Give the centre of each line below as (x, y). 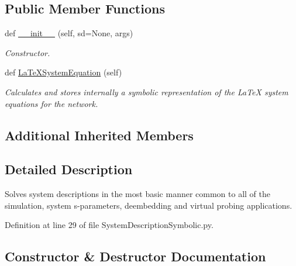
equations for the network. (51, 103)
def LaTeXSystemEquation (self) (63, 72)
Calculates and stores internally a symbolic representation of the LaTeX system (147, 91)
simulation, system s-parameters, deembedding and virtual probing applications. (149, 205)
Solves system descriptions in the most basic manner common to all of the (138, 194)
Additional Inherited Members (99, 135)
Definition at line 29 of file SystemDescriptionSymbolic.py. (109, 225)
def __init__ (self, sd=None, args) (69, 33)
